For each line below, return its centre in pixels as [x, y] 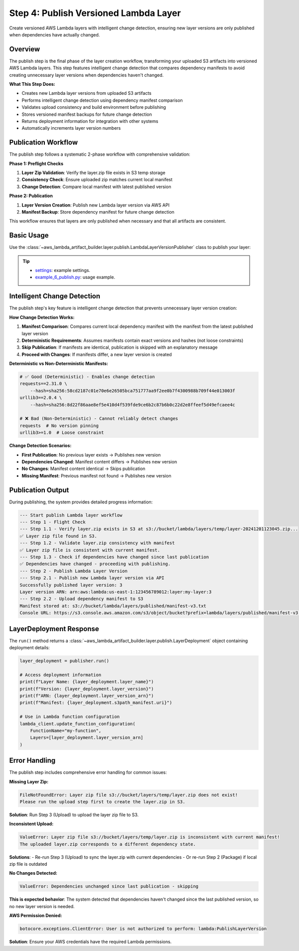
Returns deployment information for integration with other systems [90, 121]
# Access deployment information [61, 675]
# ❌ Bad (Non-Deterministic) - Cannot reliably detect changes [99, 419]
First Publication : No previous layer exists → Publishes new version [91, 455]
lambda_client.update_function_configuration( [77, 724]
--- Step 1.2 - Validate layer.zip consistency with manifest [97, 543]
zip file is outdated [28, 864]
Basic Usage [29, 235]
